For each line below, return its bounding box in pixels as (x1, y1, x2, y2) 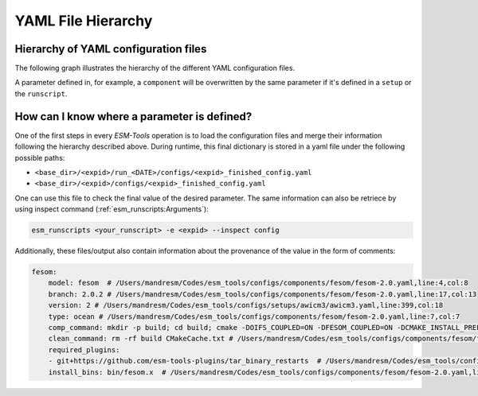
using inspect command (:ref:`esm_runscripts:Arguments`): (14, 204, 209, 214)
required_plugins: (48, 345, 120, 354)
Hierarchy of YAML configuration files (14, 42, 207, 56)
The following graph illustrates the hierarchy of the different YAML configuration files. (14, 64, 295, 73)
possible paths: (14, 153, 65, 162)
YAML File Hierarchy (14, 12, 153, 29)
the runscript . (14, 88, 68, 99)
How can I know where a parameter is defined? (14, 110, 253, 123)
